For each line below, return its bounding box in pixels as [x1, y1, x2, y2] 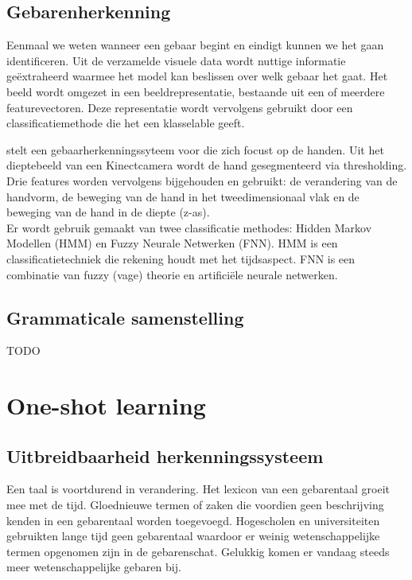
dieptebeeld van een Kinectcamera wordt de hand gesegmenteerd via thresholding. [6, 157, 407, 173]
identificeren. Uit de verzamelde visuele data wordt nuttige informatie [6, 52, 346, 68]
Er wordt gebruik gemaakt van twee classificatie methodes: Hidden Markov [6, 219, 372, 236]
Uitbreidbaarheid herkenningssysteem [6, 443, 324, 468]
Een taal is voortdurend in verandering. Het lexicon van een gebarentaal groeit [6, 481, 390, 497]
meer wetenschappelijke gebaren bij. [6, 559, 181, 575]
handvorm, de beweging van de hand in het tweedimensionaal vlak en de [6, 188, 360, 204]
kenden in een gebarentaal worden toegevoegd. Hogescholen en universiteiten [6, 512, 380, 528]
